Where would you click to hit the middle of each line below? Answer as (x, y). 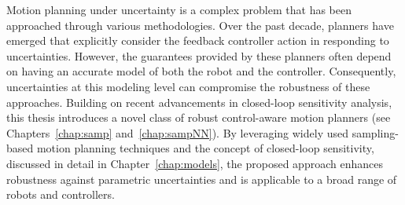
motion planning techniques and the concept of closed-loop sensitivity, (205, 148)
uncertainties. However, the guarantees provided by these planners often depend (199, 55)
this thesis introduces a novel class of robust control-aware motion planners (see (199, 117)
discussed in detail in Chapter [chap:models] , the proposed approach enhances (195, 163)
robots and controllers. (61, 194)
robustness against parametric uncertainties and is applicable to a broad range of (202, 179)
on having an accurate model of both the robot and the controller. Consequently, (201, 71)
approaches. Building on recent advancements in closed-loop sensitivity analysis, (199, 102)
